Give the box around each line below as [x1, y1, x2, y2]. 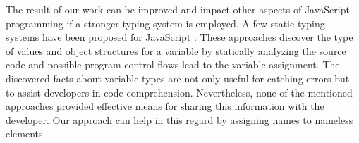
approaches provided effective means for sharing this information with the [6, 99, 324, 113]
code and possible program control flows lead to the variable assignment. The [6, 57, 340, 72]
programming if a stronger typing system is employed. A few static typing [6, 15, 325, 30]
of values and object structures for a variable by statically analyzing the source [6, 43, 346, 58]
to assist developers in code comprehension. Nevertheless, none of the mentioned [6, 85, 353, 99]
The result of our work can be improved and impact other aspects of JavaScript [6, 2, 350, 16]
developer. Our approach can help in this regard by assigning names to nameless [6, 112, 353, 127]
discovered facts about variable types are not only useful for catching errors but [6, 70, 350, 85]
